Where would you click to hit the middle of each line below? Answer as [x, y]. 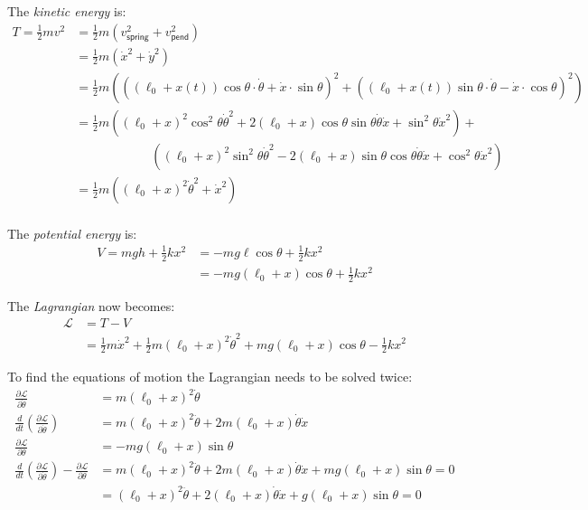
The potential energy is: [72, 233]
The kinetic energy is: [67, 11]
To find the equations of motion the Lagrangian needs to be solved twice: [210, 377]
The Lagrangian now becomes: [91, 306]
